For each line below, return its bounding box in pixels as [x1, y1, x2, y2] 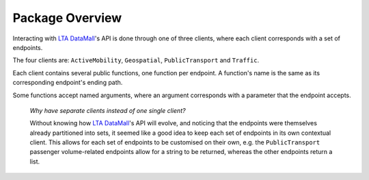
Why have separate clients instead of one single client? [29, 106, 186, 114]
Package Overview [12, 10, 122, 25]
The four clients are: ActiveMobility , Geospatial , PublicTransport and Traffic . [12, 56, 260, 64]
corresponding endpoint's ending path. [12, 79, 123, 87]
